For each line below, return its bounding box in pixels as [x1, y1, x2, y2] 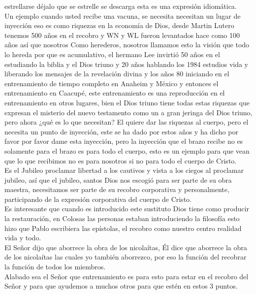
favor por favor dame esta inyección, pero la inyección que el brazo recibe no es [4, 136, 243, 146]
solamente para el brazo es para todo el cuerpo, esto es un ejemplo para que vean [4, 145, 250, 156]
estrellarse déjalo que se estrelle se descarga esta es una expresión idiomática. [4, 1, 237, 11]
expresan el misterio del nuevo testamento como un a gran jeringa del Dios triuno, [4, 107, 253, 117]
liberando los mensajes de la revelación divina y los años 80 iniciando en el [4, 68, 229, 79]
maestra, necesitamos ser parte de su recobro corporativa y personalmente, [4, 184, 229, 195]
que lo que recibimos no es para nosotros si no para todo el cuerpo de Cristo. [4, 155, 237, 165]
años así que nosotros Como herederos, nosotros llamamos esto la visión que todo [4, 39, 250, 50]
